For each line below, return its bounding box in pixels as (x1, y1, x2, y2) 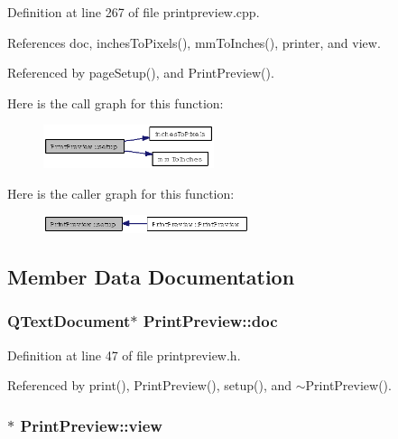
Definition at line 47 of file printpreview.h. (7, 345, 241, 364)
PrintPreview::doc (143, 310, 278, 332)
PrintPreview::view (20, 414, 162, 436)
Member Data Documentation (7, 263, 295, 291)
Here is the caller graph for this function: (7, 183, 235, 202)
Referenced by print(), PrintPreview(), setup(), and (7, 376, 292, 395)
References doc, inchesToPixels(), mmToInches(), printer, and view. (7, 33, 381, 51)
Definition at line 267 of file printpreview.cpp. (7, 3, 260, 21)
